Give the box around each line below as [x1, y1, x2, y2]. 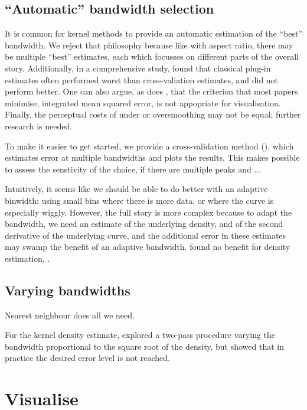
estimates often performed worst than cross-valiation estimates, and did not [5, 73, 279, 86]
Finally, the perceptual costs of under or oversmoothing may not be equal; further [5, 108, 301, 121]
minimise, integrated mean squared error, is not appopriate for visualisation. [5, 96, 281, 109]
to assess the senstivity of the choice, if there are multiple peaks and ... [5, 162, 262, 175]
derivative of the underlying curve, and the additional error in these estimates [5, 229, 286, 241]
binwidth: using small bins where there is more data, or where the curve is [5, 194, 274, 206]
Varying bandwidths [5, 281, 130, 299]
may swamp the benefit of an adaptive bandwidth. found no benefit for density [5, 240, 290, 253]
